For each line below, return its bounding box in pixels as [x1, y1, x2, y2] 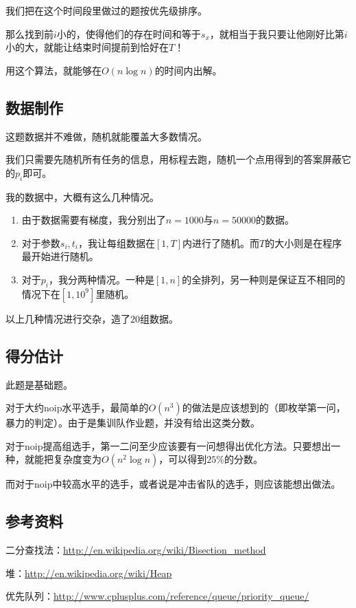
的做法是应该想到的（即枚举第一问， [182, 400, 346, 415]
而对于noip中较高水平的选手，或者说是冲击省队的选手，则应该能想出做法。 [5, 477, 341, 491]
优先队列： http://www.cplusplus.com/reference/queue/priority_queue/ [5, 589, 309, 603]
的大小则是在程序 [265, 235, 342, 250]
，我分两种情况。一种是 [49, 272, 155, 286]
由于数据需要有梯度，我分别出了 [21, 213, 166, 227]
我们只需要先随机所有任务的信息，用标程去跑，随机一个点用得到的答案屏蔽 [5, 152, 342, 166]
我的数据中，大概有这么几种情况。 [5, 189, 159, 204]
